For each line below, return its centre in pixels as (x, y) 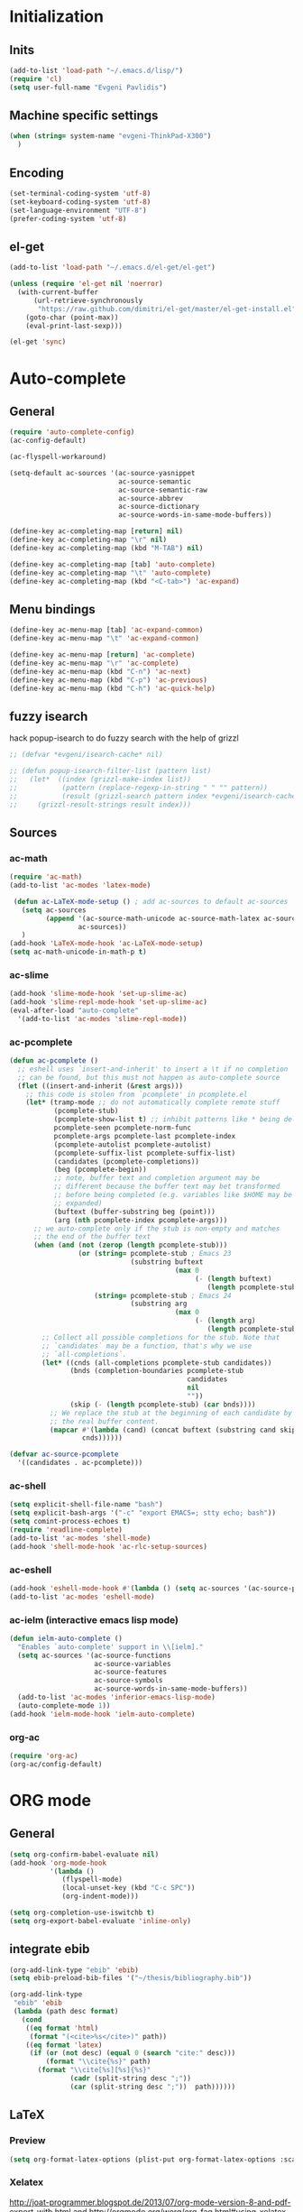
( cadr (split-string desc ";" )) (131, 2078)
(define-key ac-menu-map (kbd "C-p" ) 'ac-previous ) (108, 680)
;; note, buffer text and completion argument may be (156, 1178)
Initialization (56, 17)
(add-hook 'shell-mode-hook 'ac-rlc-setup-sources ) (108, 1546)
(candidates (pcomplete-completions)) (127, 1161)
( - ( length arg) (225, 1321)
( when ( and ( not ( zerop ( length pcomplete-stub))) (130, 1245)
